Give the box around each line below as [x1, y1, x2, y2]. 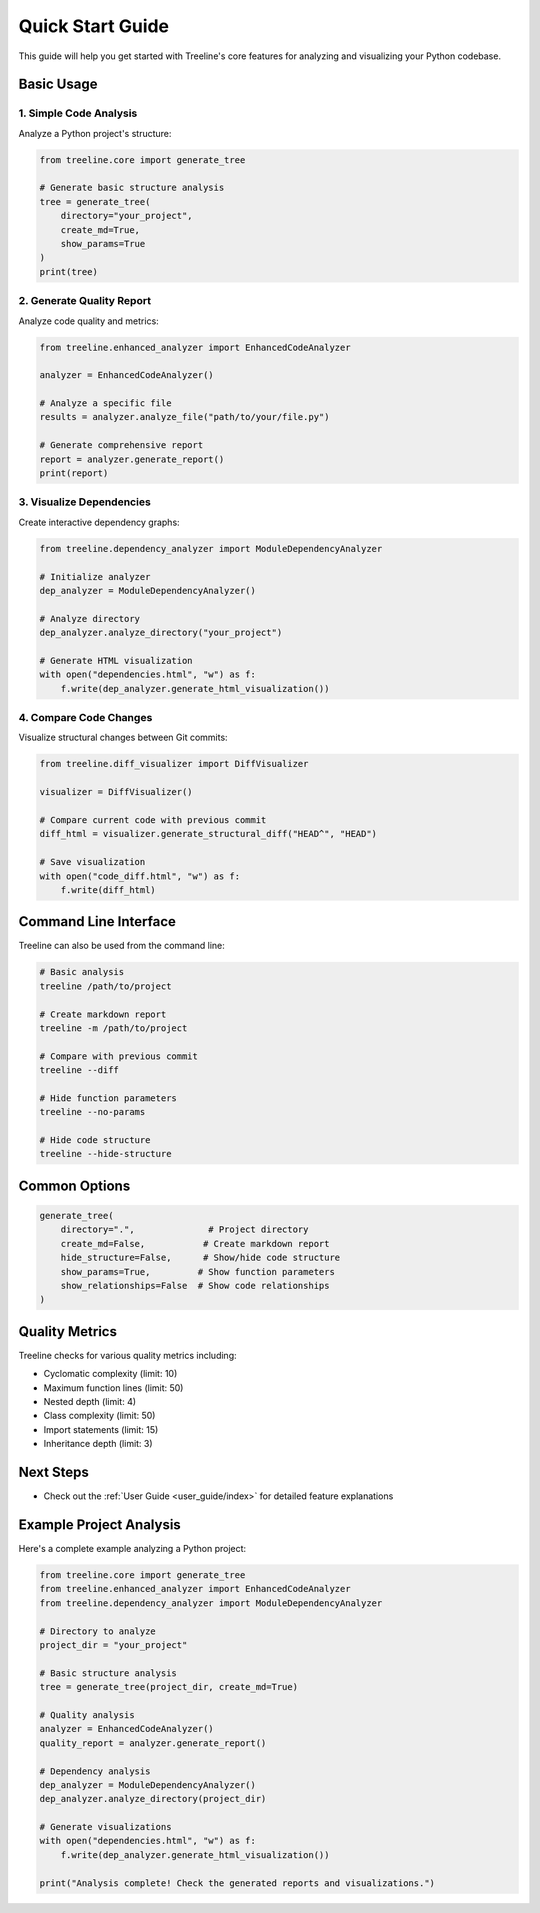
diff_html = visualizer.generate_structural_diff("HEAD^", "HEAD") [39, 828, 378, 840]
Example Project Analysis [18, 1516, 182, 1533]
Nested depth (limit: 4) [43, 1396, 137, 1408]
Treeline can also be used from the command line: [18, 940, 225, 952]
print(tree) [39, 266, 99, 277]
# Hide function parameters [39, 1092, 177, 1104]
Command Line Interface [18, 913, 177, 930]
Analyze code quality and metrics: [18, 315, 159, 327]
